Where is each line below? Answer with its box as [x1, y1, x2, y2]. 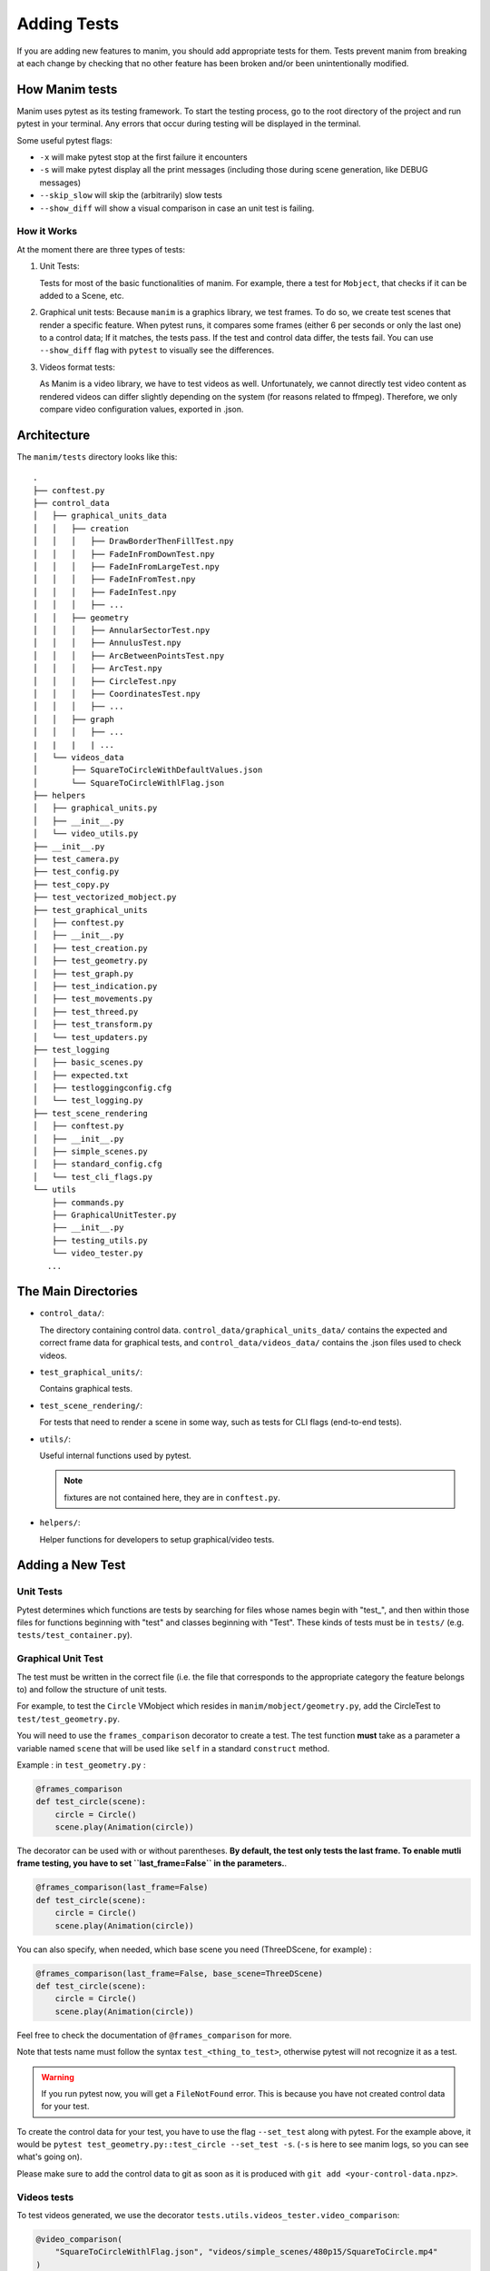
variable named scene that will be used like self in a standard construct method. [16, 1742, 330, 1753]
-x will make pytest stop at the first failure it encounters [39, 152, 249, 163]
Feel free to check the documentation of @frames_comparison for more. [16, 2029, 292, 2040]
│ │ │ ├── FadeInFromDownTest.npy [33, 549, 215, 559]
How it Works [16, 225, 77, 238]
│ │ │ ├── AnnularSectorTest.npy [33, 625, 211, 635]
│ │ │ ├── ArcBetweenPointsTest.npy [33, 650, 225, 660]
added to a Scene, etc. [39, 290, 124, 301]
